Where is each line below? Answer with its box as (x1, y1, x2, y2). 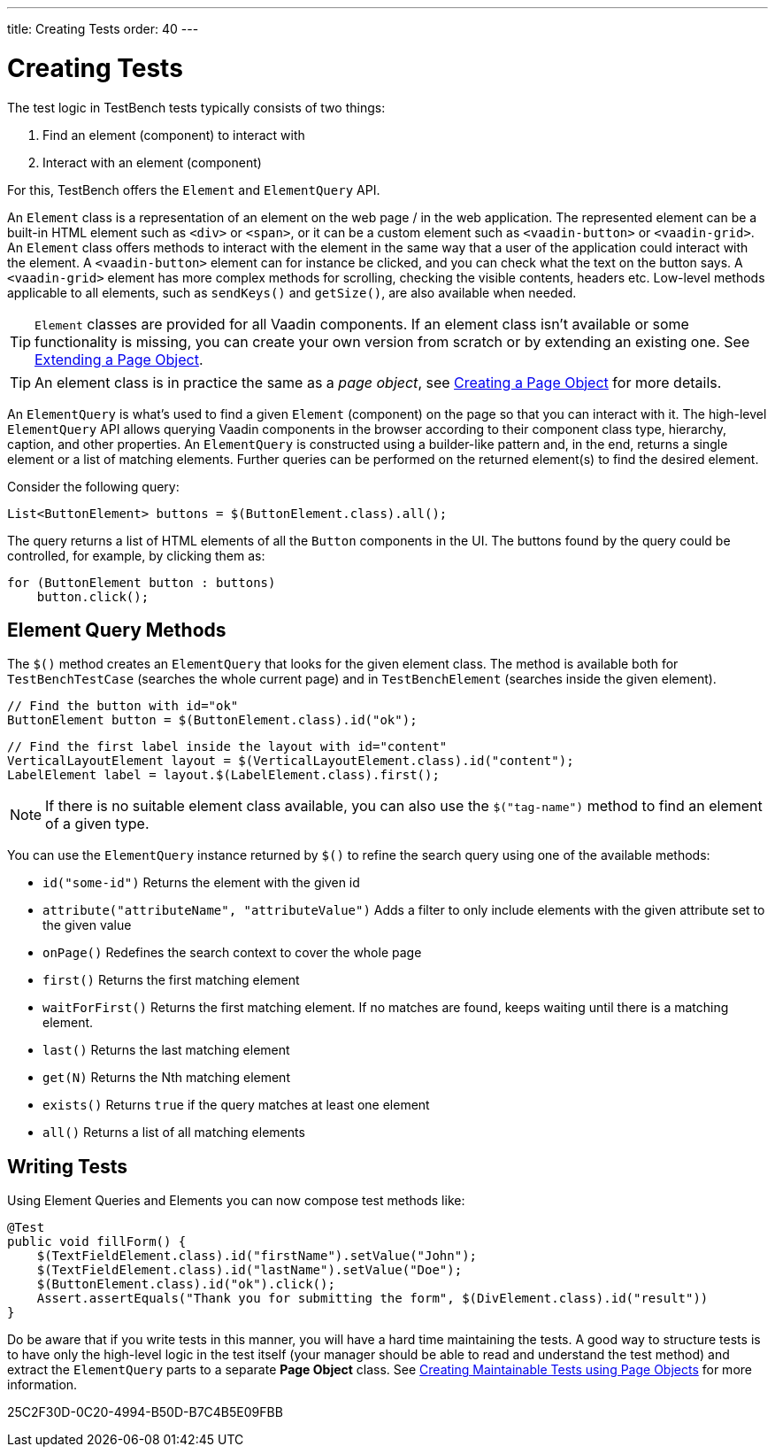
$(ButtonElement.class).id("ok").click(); (36, 1277, 335, 1292)
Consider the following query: (7, 478, 180, 494)
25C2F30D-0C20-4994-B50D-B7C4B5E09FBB (7, 1404, 283, 1420)
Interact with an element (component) (42, 154, 262, 170)
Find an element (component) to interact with (42, 127, 305, 143)
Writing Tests (7, 1155, 128, 1178)
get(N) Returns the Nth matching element (42, 1070, 290, 1086)
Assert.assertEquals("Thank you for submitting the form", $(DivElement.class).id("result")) (36, 1291, 709, 1306)
